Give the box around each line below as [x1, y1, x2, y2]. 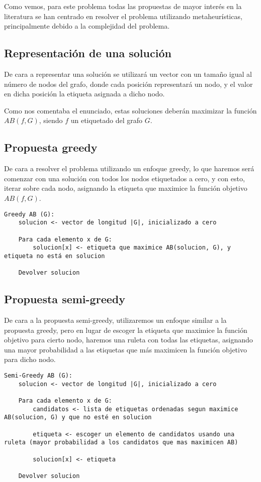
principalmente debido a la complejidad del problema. [4, 21, 170, 31]
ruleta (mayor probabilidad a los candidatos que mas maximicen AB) [4, 439, 238, 446]
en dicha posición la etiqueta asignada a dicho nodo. [4, 88, 165, 99]
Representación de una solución [4, 45, 171, 61]
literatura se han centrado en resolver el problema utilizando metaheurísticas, [4, 11, 242, 21]
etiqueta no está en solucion [4, 252, 105, 260]
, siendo [39, 115, 63, 126]
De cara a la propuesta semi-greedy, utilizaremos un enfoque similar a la [4, 314, 227, 325]
